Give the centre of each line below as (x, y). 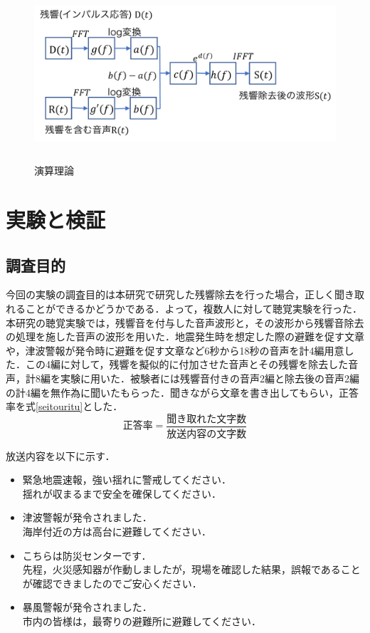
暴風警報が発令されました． (87, 607)
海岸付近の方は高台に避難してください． (117, 532)
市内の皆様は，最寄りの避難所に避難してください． (142, 621)
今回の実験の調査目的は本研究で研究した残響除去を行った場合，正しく (170, 294)
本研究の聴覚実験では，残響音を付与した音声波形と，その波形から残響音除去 (185, 322)
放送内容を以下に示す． (60, 455)
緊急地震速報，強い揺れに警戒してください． (127, 480)
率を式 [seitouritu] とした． (64, 406)
